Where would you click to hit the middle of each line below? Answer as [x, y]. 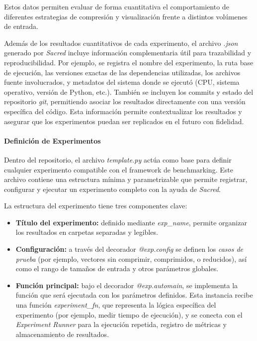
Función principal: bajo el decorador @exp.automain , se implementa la [127, 285]
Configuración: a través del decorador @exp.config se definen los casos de [129, 249]
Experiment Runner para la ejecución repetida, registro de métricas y [121, 324]
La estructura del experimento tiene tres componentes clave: [96, 206]
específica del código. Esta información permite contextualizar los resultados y [123, 111]
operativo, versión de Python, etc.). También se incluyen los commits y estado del [129, 91]
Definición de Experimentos [52, 140]
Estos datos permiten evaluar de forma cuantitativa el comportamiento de [117, 6]
